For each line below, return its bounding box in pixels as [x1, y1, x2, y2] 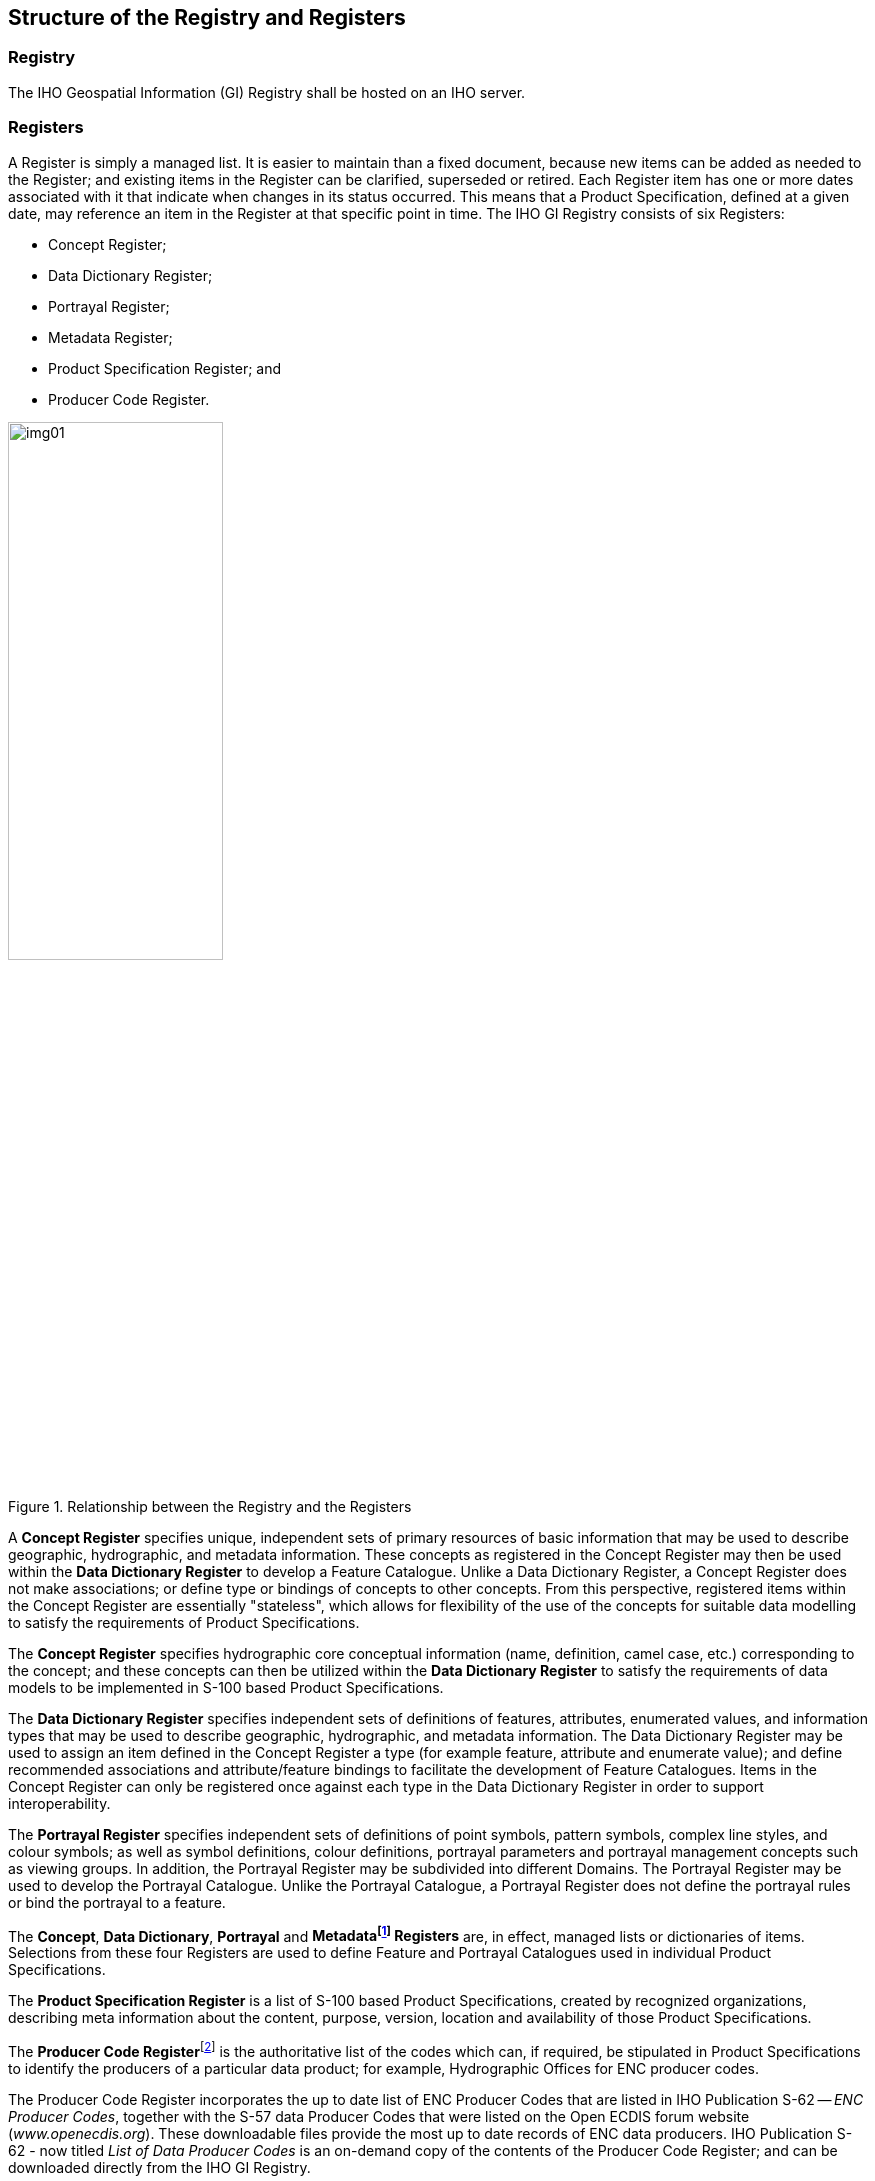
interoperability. [8, 1794, 111, 1812]
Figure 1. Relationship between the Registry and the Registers [8, 1497, 412, 1515]
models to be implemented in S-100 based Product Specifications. [8, 1678, 444, 1696]
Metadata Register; [48, 328, 173, 346]
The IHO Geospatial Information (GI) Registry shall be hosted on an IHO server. [8, 83, 526, 101]
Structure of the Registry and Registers [8, 5, 406, 30]
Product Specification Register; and [48, 359, 282, 377]
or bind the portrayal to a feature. [8, 1893, 226, 1911]
